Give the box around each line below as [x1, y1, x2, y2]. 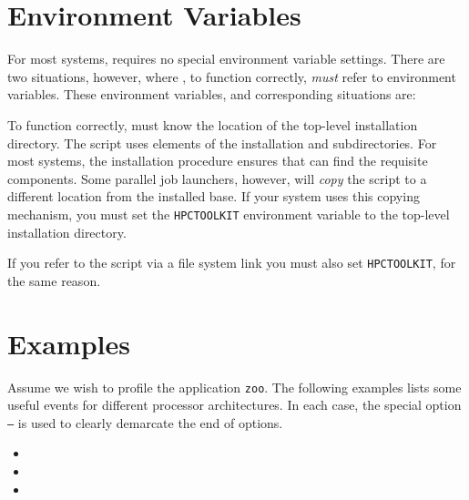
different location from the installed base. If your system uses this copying [7, 187, 420, 206]
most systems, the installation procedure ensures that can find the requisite [7, 151, 428, 170]
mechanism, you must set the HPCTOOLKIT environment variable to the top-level [7, 204, 450, 223]
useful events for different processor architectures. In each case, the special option [7, 395, 462, 414]
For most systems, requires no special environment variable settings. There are [7, 49, 445, 68]
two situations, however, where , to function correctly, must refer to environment [7, 66, 456, 86]
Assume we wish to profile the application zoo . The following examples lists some [7, 377, 462, 396]
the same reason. [7, 270, 101, 290]
